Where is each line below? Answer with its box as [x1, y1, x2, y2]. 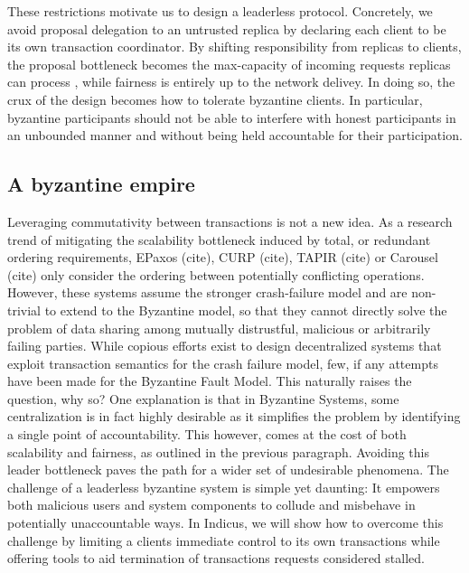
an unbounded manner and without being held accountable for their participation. [7, 126, 463, 145]
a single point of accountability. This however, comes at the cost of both [7, 425, 407, 444]
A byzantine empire [7, 170, 195, 198]
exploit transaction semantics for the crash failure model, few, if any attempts [7, 353, 438, 372]
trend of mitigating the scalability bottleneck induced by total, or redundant [7, 230, 431, 249]
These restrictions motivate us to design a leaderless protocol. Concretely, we [7, 2, 433, 20]
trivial [7, 300, 42, 319]
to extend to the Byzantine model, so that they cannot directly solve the [44, 300, 447, 319]
